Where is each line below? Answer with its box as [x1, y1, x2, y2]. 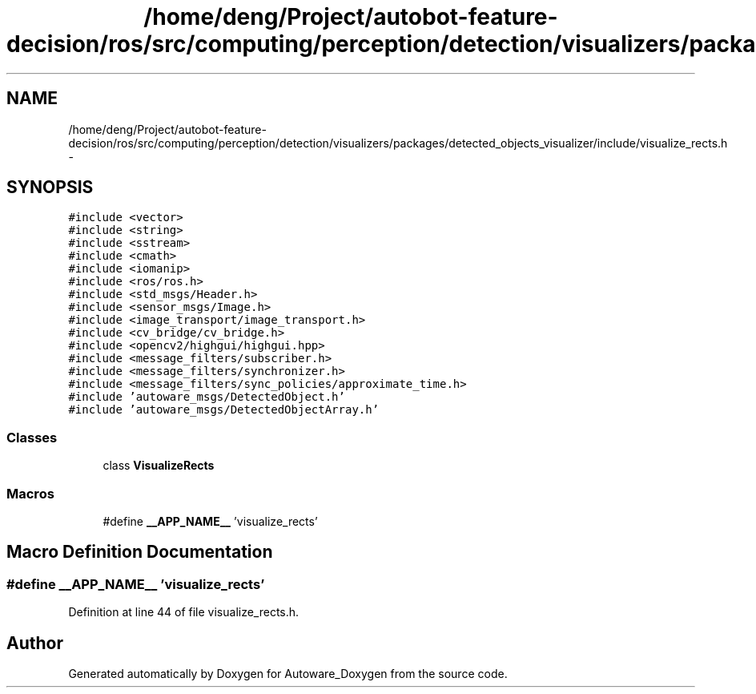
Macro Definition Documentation [6, 542, 273, 563]
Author [6, 632, 63, 653]
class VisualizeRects [103, 458, 215, 473]
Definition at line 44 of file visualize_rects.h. [68, 605, 300, 619]
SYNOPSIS [6, 177, 94, 198]
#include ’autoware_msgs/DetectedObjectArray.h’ [68, 403, 380, 417]
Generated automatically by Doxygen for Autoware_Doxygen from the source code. [68, 667, 508, 680]
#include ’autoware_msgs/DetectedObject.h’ [68, 390, 345, 404]
